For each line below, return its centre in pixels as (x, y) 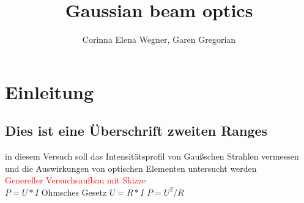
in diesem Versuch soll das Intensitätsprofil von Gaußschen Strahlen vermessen (152, 156)
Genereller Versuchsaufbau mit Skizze (76, 180)
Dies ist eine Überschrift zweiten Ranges (136, 131)
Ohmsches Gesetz (74, 192)
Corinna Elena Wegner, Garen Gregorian (159, 39)
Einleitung (50, 91)
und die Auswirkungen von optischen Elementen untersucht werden (131, 168)
